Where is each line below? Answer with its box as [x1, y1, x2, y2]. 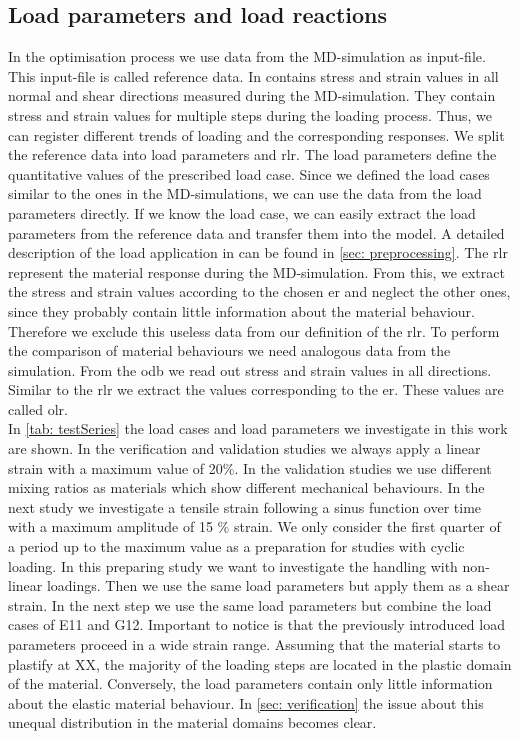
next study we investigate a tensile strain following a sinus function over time [8, 496, 482, 517]
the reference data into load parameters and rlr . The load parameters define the [8, 144, 497, 165]
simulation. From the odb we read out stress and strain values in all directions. [8, 359, 492, 380]
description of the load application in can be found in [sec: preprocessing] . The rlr [8, 242, 508, 263]
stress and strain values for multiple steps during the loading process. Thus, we [8, 104, 492, 125]
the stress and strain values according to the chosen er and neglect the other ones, [8, 281, 511, 302]
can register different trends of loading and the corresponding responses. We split [8, 124, 505, 145]
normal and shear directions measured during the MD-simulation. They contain [8, 85, 496, 106]
